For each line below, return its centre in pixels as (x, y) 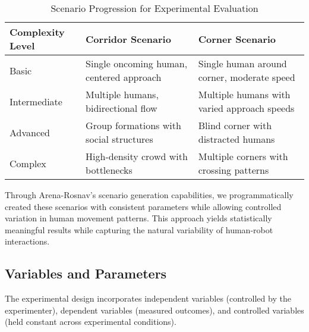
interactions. (27, 241)
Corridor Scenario (128, 39)
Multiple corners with (243, 156)
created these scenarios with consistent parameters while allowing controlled (143, 206)
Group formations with (133, 125)
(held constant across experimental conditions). (91, 322)
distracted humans (237, 139)
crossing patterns (234, 170)
